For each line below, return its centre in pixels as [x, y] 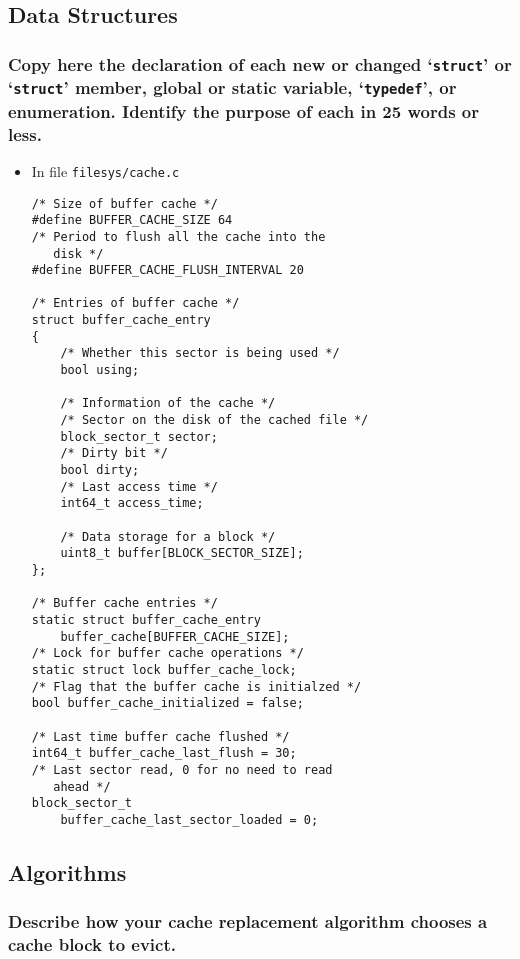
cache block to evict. [92, 944]
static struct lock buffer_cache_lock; [164, 669]
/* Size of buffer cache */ [124, 203]
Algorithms [67, 871]
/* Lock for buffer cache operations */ [167, 653]
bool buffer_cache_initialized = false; [167, 703]
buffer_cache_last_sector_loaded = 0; [189, 819]
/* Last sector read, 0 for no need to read [182, 769]
